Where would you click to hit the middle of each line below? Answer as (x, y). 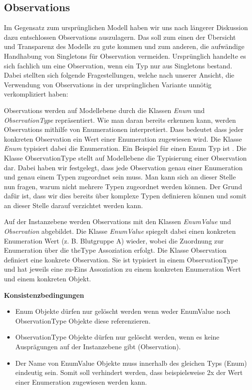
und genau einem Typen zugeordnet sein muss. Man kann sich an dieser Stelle (120, 177)
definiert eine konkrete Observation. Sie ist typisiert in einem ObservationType (121, 259)
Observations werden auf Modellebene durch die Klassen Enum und (104, 110)
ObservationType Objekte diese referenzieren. (83, 320)
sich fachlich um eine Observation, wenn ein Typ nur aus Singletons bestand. (118, 65)
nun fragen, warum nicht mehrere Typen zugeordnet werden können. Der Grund (123, 186)
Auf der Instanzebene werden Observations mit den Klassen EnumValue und (118, 221)
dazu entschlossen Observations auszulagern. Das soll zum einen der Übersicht (120, 37)
